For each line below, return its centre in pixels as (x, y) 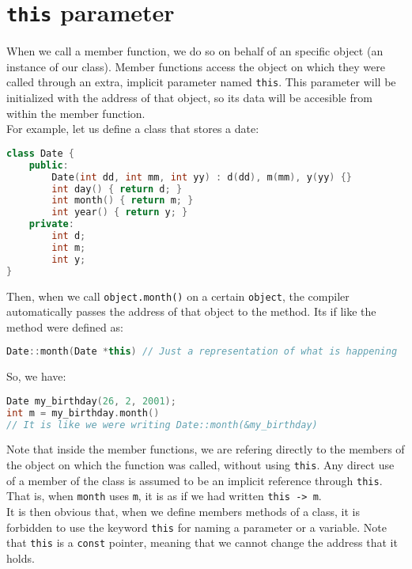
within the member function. (76, 113)
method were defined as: (65, 326)
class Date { (40, 153)
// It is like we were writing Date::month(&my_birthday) (162, 425)
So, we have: (36, 376)
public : (49, 165)
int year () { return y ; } (120, 212)
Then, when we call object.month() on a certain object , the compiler (178, 296)
